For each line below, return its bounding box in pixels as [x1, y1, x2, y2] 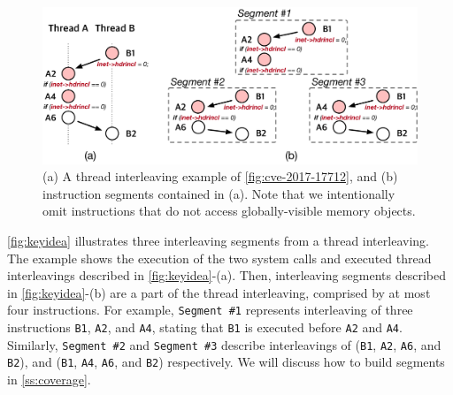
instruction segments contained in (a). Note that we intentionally [42, 184, 395, 202]
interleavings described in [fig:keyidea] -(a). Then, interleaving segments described [7, 266, 447, 285]
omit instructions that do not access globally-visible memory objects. [42, 201, 416, 220]
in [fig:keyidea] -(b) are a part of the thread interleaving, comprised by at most [7, 283, 431, 301]
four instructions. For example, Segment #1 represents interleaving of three [7, 300, 413, 319]
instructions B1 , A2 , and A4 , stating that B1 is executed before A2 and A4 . [7, 318, 403, 337]
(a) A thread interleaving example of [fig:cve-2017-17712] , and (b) [42, 167, 398, 186]
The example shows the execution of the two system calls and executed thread [7, 248, 432, 267]
